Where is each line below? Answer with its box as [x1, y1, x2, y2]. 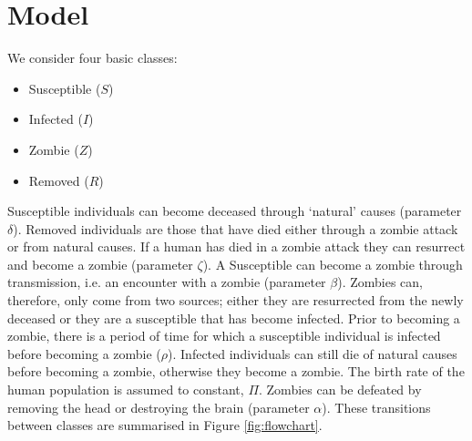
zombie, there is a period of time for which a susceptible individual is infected [7, 326, 441, 345]
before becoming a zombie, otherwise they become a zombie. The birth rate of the [7, 362, 465, 381]
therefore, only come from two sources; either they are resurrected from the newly [7, 291, 464, 310]
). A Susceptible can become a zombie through [202, 254, 463, 273]
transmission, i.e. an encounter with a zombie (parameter [7, 272, 326, 292]
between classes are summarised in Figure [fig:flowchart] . [7, 415, 323, 435]
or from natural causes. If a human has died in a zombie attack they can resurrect [7, 237, 466, 256]
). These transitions [322, 397, 431, 416]
